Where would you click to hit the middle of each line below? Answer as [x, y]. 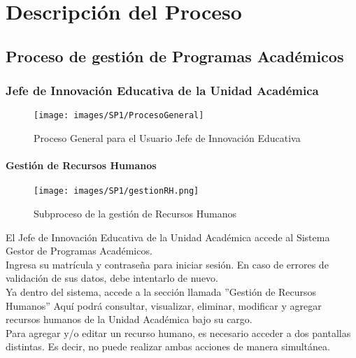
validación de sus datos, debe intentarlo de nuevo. [112, 278]
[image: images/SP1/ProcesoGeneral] [119, 116]
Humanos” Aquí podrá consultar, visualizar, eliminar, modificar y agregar [164, 305]
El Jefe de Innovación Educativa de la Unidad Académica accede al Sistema [168, 237]
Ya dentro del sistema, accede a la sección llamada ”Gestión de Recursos [161, 292]
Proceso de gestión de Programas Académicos [175, 56]
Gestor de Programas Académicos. [79, 251]
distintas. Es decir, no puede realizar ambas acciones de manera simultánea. [168, 346]
